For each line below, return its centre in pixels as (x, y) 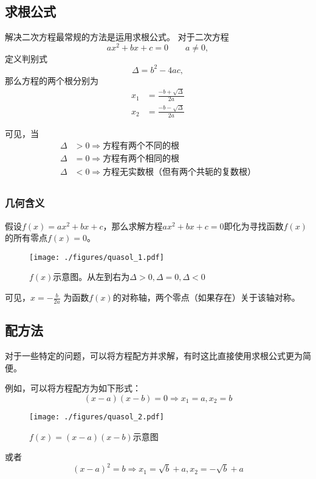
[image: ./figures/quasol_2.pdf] (97, 417)
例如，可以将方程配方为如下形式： (73, 388)
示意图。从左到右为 (91, 277)
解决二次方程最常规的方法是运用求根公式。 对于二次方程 (117, 37)
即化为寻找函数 (254, 226)
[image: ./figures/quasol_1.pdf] (97, 257)
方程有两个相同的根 (141, 159)
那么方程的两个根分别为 (52, 80)
